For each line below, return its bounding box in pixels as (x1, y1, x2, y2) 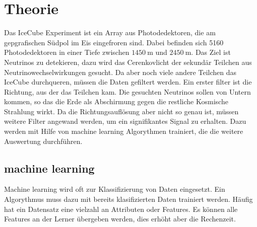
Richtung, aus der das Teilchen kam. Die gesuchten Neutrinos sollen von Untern (4, 86, 251, 97)
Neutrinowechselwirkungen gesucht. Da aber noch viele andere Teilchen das (4, 66, 237, 77)
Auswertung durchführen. (4, 135, 83, 146)
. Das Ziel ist (191, 47, 231, 57)
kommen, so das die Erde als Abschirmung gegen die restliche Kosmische (4, 96, 228, 107)
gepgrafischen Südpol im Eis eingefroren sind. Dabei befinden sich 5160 (4, 37, 224, 47)
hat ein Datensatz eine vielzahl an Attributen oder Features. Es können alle (4, 203, 238, 214)
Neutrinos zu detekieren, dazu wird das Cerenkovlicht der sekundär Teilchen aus (4, 56, 252, 67)
